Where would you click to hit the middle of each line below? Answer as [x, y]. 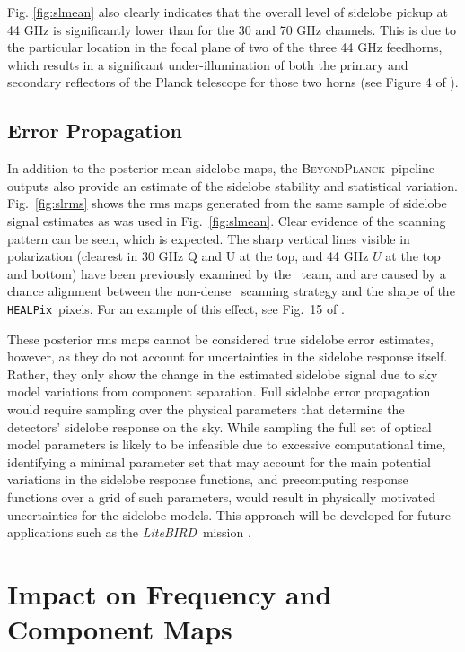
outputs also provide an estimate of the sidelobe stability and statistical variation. [232, 185]
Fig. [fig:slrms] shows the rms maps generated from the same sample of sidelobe [227, 203]
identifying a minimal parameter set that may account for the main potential [219, 461]
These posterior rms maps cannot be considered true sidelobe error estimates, [220, 339]
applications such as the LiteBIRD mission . [129, 532]
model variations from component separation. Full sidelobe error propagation [219, 391]
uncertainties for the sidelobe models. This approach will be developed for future [229, 514]
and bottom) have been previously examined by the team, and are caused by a [227, 273]
